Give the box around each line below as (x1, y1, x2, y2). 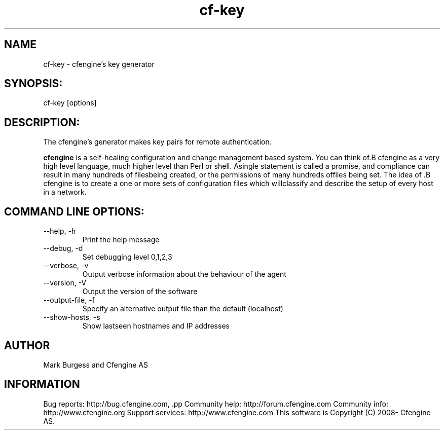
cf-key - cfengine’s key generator (43, 59, 155, 68)
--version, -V (43, 278, 87, 287)
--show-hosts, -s (43, 313, 100, 322)
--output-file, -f (43, 296, 95, 305)
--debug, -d (43, 244, 83, 253)
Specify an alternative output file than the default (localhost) (82, 304, 283, 313)
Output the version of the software (82, 287, 198, 296)
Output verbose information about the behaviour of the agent (82, 270, 286, 279)
